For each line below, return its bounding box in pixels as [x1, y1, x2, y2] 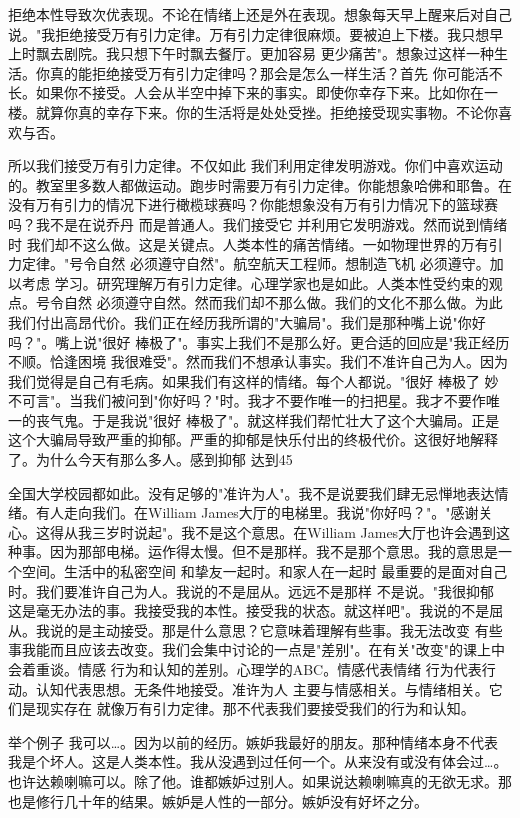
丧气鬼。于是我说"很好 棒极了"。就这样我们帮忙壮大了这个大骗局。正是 [35, 409, 500, 430]
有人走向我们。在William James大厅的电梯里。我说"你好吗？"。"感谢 [35, 502, 479, 523]
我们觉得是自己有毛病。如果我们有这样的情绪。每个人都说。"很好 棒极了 [8, 370, 480, 391]
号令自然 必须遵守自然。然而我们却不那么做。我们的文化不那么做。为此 [35, 292, 503, 313]
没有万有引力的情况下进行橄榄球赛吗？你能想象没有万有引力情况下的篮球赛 [8, 194, 498, 215]
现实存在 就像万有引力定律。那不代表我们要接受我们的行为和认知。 [35, 698, 475, 719]
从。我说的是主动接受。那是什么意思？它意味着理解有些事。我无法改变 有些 [8, 619, 503, 640]
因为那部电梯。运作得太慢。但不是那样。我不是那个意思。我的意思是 [49, 541, 498, 562]
